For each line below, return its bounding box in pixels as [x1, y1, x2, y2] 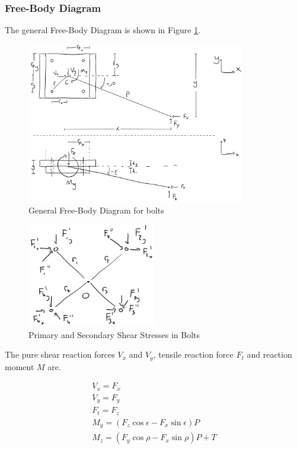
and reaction [247, 348, 292, 361]
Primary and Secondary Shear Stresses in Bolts [28, 328, 200, 340]
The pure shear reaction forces [5, 348, 115, 361]
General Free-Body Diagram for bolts [28, 203, 164, 216]
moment [5, 360, 34, 372]
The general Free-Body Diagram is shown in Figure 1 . [5, 24, 201, 36]
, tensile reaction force [153, 348, 234, 361]
